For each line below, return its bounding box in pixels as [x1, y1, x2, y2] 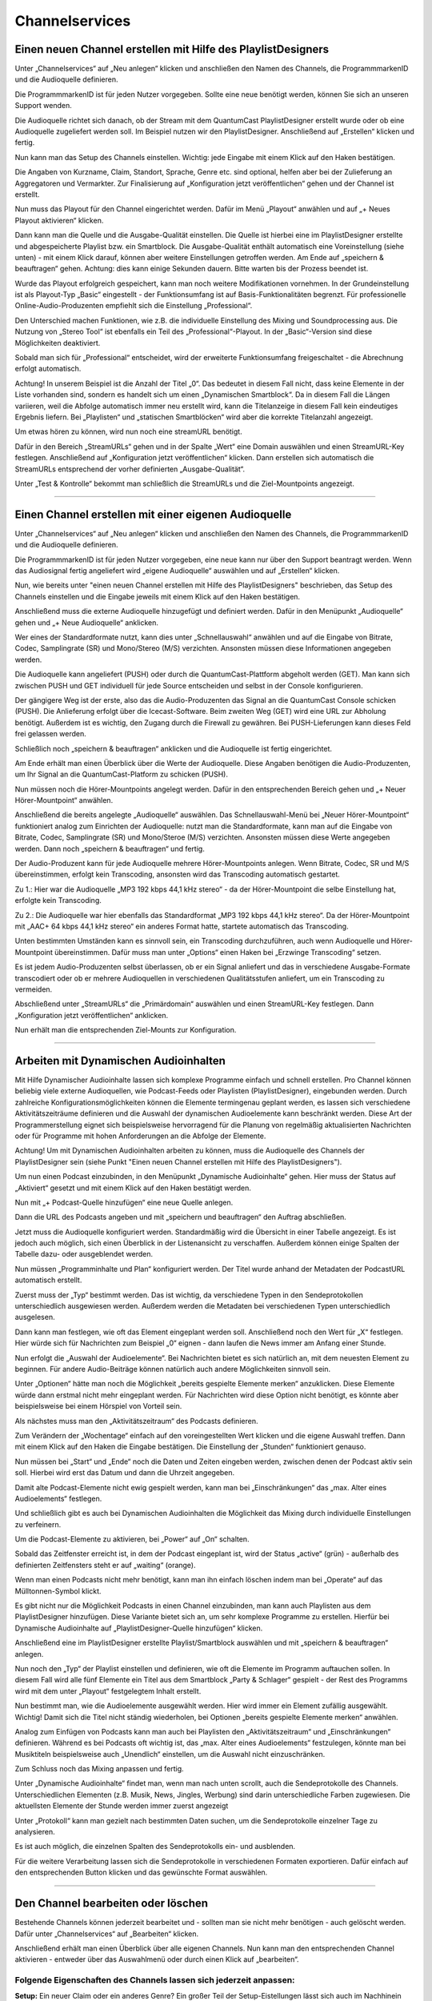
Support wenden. [14, 101, 72, 110]
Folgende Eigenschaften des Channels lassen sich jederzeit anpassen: [14, 1975, 295, 1986]
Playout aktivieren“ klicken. [14, 215, 104, 225]
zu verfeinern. [14, 1519, 62, 1529]
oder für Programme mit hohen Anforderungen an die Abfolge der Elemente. [14, 1131, 266, 1141]
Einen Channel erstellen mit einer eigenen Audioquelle [14, 507, 292, 521]
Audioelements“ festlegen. [14, 1494, 102, 1503]
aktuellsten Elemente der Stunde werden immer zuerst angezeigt [14, 1801, 229, 1811]
